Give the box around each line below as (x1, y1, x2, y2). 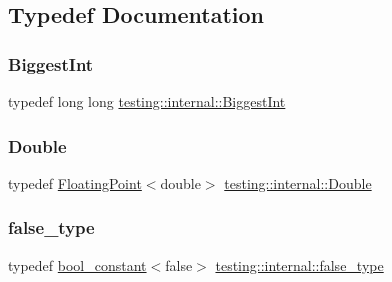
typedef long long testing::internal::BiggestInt (8, 91, 286, 111)
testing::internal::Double (224, 172, 372, 193)
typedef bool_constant (8, 254, 147, 275)
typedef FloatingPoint (8, 172, 142, 193)
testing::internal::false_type (215, 254, 384, 275)
